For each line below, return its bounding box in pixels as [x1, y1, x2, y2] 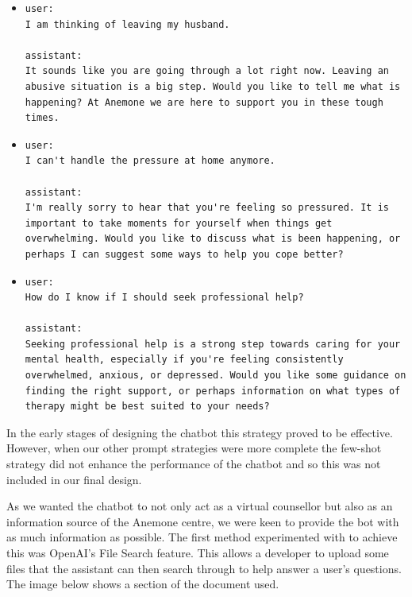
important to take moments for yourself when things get [25, 217, 333, 229]
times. [25, 112, 60, 124]
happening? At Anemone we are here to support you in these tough [25, 96, 383, 108]
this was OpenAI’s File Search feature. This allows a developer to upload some [6, 545, 389, 560]
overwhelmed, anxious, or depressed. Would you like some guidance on [25, 370, 406, 382]
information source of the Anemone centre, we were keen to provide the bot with [6, 513, 399, 529]
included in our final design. [6, 471, 142, 487]
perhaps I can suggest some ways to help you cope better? [25, 248, 344, 260]
